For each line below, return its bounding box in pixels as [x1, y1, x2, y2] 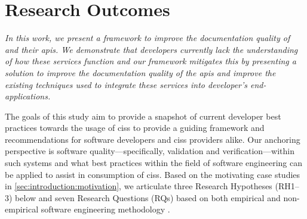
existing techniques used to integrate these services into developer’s [5, 78, 248, 90]
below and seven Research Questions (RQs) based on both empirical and [15, 191, 281, 204]
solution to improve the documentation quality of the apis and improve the [5, 66, 276, 79]
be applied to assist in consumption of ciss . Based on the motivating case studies [5, 168, 300, 180]
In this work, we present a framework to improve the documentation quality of [5, 32, 290, 44]
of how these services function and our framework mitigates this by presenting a [5, 55, 296, 67]
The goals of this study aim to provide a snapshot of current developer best [5, 109, 281, 122]
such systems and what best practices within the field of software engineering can [5, 157, 303, 169]
